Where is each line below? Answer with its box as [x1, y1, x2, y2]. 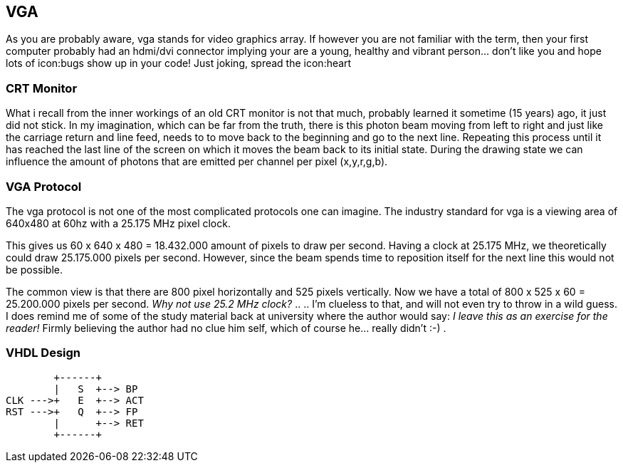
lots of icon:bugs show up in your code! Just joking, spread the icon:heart [6, 57, 352, 70]
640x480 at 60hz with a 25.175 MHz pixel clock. [6, 217, 231, 229]
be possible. [6, 263, 63, 276]
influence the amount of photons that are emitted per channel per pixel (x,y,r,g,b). [6, 155, 388, 168]
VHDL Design [6, 345, 81, 360]
